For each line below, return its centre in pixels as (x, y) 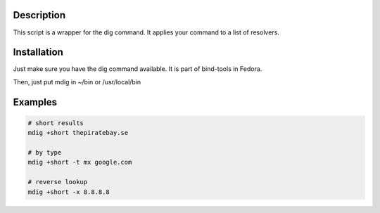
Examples (35, 102)
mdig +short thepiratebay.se (78, 133)
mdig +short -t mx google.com (80, 162)
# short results (56, 123)
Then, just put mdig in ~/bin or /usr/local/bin (77, 82)
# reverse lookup (58, 182)
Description (39, 15)
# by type (45, 152)
